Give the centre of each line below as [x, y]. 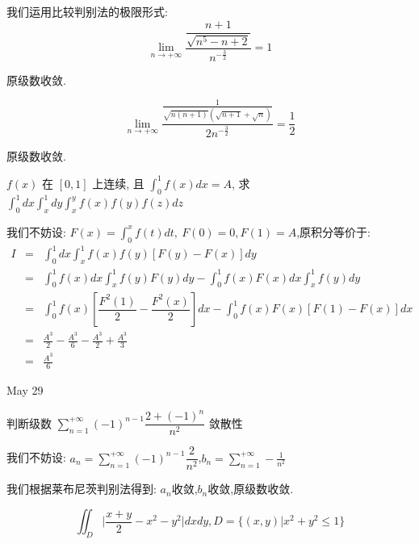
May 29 [25, 390]
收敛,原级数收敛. [251, 489]
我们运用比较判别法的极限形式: [87, 11]
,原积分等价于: [333, 231]
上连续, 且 [118, 183]
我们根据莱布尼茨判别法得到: [82, 489]
